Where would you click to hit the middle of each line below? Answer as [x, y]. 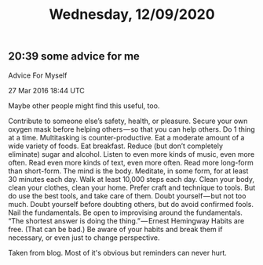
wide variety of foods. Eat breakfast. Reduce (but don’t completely [116, 146]
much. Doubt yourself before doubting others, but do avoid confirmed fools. [131, 204]
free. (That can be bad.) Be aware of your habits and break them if [115, 229]
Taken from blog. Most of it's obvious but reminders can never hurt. [118, 252]
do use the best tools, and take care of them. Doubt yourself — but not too [127, 196]
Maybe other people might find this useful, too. [84, 105]
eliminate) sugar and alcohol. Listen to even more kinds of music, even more [131, 154]
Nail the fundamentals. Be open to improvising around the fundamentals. [126, 212]
